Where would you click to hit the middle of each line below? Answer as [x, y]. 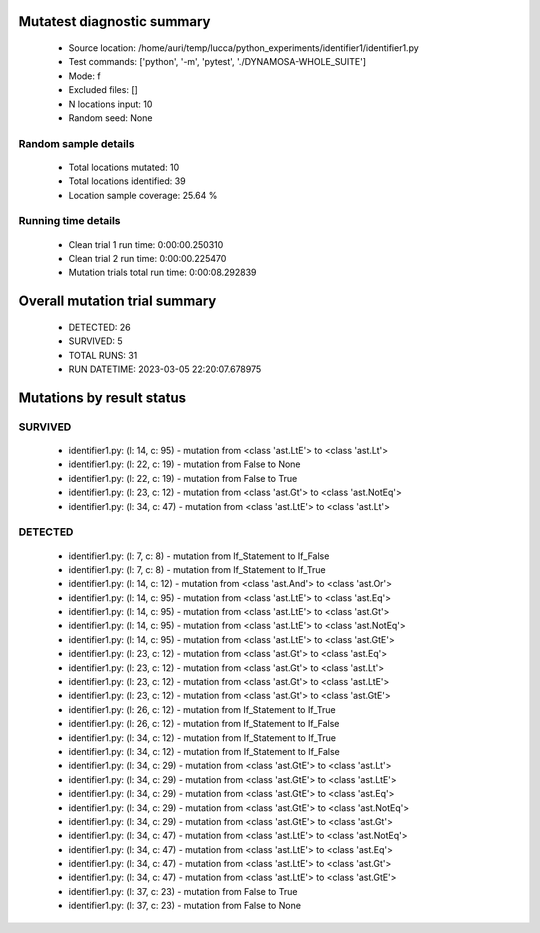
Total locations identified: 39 [127, 181]
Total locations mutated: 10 [124, 167]
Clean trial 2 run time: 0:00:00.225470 [147, 259]
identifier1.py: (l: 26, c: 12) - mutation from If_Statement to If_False [204, 724]
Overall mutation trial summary [117, 301]
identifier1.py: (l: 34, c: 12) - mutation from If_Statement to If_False [204, 751]
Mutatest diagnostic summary [114, 21]
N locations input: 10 [110, 104]
